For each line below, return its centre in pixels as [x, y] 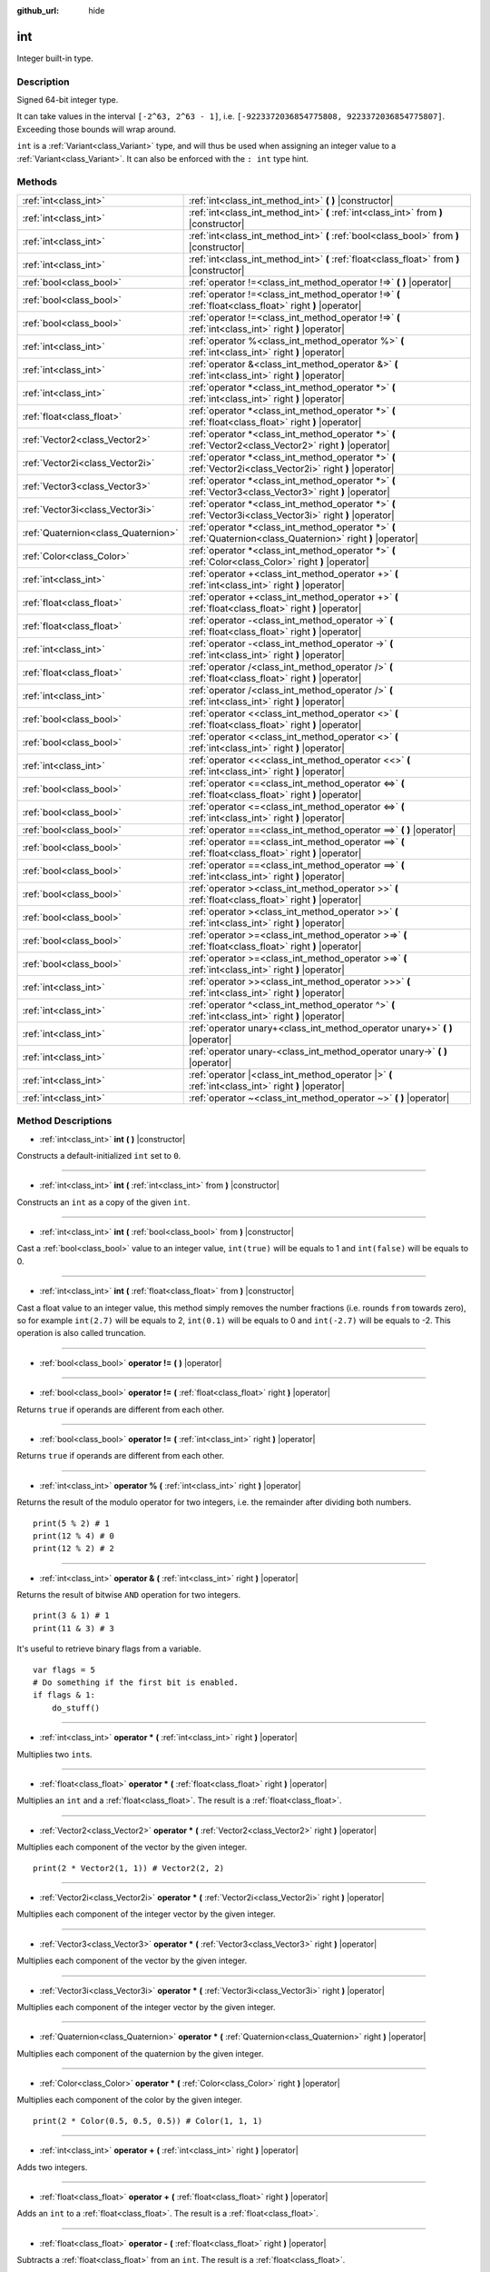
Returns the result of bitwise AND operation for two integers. [128, 1595]
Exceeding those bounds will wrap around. [97, 129]
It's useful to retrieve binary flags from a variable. [109, 1649]
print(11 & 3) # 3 [74, 1628]
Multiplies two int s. [54, 1754]
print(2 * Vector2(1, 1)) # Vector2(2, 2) [129, 1868]
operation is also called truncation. [82, 1333]
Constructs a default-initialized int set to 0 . [99, 1155]
